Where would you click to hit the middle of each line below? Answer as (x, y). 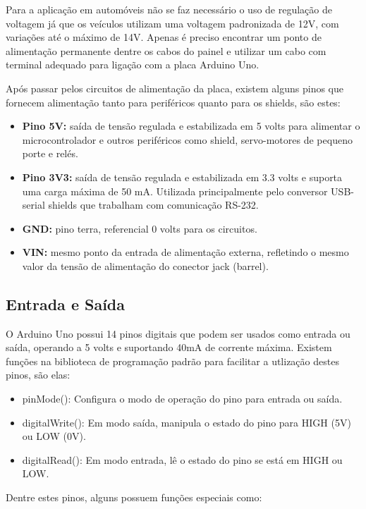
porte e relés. (50, 153)
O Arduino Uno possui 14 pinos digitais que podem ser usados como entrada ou (178, 333)
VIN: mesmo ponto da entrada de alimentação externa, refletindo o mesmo (185, 252)
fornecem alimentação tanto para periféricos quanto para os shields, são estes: (173, 102)
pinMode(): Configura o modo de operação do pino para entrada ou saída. (182, 399)
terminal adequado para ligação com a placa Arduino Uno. (133, 65)
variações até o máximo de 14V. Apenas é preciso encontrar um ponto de (164, 37)
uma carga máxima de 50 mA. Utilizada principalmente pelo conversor (175, 191)
